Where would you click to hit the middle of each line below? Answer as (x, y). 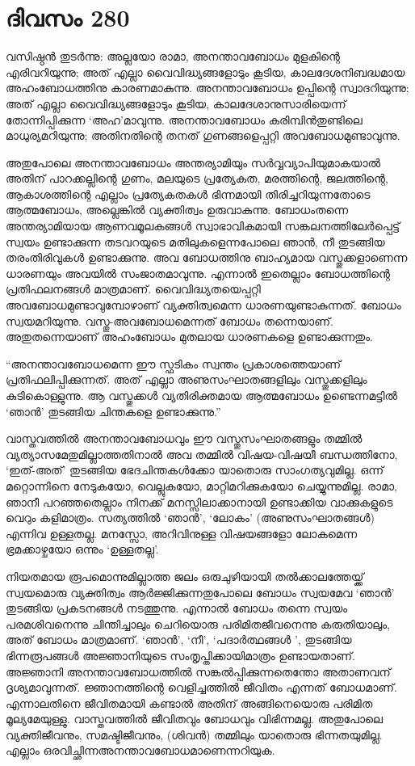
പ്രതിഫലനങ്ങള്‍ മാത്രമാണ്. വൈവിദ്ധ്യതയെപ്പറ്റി (133, 289)
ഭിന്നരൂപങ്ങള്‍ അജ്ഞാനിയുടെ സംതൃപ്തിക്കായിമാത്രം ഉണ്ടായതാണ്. (180, 655)
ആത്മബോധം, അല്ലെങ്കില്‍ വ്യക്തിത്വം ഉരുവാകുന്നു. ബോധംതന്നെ (177, 210)
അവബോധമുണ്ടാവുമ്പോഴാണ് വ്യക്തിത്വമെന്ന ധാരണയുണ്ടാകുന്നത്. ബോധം (203, 305)
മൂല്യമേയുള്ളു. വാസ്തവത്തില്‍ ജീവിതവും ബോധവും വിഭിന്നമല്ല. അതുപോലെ (195, 719)
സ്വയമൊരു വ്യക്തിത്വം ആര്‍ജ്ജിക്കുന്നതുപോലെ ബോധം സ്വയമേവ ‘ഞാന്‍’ (200, 592)
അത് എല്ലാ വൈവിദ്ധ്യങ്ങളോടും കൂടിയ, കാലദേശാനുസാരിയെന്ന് (176, 103)
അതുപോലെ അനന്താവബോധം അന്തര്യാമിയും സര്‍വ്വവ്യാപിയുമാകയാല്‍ (193, 162)
